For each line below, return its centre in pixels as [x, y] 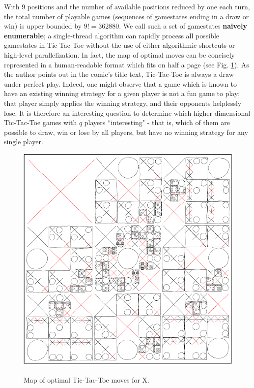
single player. [24, 142]
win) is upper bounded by [43, 26]
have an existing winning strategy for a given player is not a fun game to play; [122, 93]
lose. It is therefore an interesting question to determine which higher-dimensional [127, 113]
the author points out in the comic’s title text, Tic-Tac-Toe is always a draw [119, 74]
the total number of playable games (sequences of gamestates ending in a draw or [127, 16]
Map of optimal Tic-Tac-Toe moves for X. [86, 379]
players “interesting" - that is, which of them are [157, 122]
